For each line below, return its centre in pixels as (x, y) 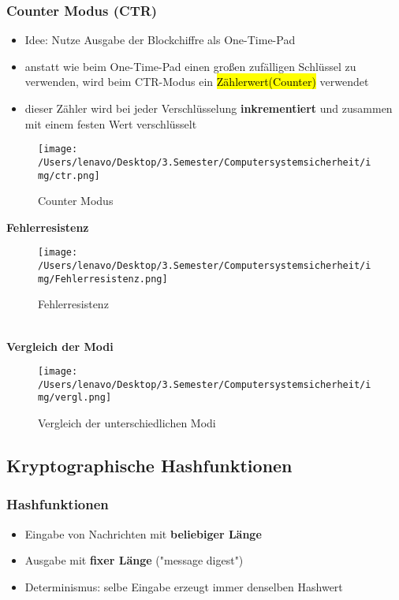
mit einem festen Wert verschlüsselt (111, 123)
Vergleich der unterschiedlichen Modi (127, 423)
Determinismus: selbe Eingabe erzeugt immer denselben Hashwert (184, 586)
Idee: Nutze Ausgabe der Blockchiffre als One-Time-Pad (160, 40)
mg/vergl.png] (75, 398)
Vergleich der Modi (60, 346)
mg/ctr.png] (69, 175)
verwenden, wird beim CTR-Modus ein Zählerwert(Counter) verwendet (197, 82)
